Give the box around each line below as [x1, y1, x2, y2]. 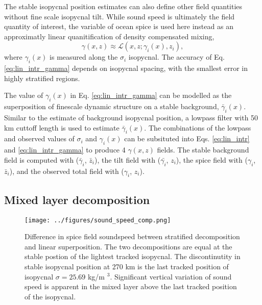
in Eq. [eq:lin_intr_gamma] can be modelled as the [70, 90, 232, 100]
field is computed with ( [4, 154, 79, 165]
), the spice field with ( [176, 154, 248, 165]
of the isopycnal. [25, 291, 76, 301]
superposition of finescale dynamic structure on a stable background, [4, 101, 219, 112]
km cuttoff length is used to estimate [4, 122, 120, 133]
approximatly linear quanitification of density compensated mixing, [4, 31, 215, 41]
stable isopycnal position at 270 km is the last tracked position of [25, 261, 229, 271]
